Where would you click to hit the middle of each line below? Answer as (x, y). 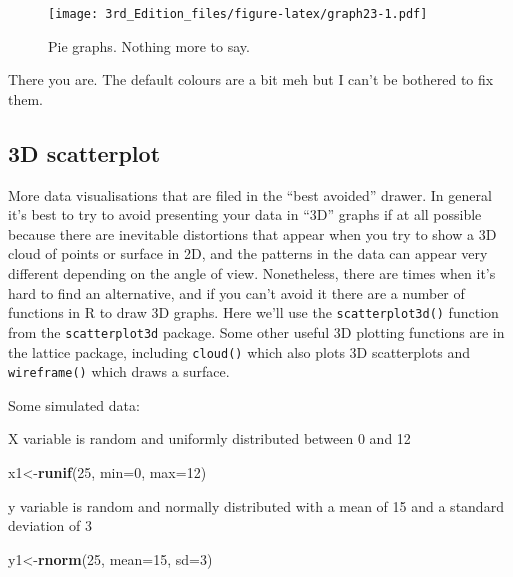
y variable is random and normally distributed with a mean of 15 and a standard (256, 505)
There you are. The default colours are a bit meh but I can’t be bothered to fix (251, 79)
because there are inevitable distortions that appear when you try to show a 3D (252, 233)
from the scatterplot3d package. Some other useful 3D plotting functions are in (256, 331)
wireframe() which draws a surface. (119, 371)
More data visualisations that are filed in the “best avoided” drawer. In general (250, 194)
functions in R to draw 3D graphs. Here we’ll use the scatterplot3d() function (253, 312)
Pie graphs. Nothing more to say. (149, 45)
